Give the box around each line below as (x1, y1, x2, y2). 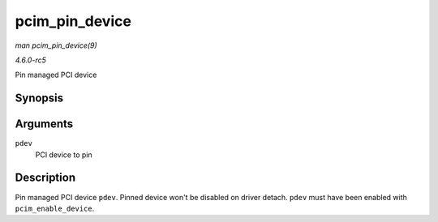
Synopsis (15, 92, 64, 105)
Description (15, 171, 76, 185)
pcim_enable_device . (15, 203, 95, 213)
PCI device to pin (35, 150, 92, 160)
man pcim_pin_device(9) (15, 41, 97, 50)
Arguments (15, 117, 74, 131)
